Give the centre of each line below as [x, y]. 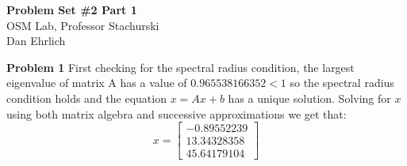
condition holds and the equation [86, 98]
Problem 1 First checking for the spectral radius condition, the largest [180, 67]
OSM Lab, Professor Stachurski [83, 25]
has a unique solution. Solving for [309, 98]
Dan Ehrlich [36, 41]
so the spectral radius [342, 83]
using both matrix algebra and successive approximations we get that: [177, 113]
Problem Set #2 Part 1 [72, 9]
